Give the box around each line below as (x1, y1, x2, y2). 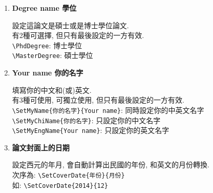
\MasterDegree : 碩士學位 (12, 50, 93, 61)
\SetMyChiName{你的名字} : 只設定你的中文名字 (12, 114, 161, 125)
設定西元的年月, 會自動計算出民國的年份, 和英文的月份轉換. (12, 159, 209, 170)
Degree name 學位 (12, 3, 77, 13)
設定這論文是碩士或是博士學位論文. (12, 20, 129, 30)
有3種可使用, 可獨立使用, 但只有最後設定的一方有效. (12, 94, 184, 105)
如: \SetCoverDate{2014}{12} (12, 179, 109, 190)
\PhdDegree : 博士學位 (12, 40, 82, 50)
